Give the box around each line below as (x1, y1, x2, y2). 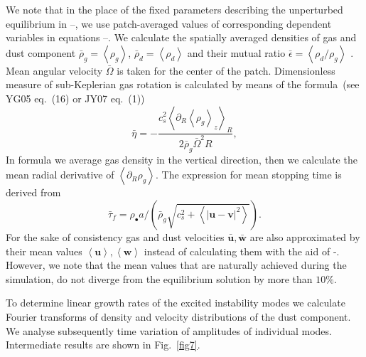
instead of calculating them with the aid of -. (144, 243, 340, 258)
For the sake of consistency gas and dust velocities (6, 229, 225, 244)
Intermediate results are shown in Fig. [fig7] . (6, 337, 200, 352)
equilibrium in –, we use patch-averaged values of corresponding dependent (6, 16, 332, 31)
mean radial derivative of (6, 167, 114, 182)
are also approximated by (249, 229, 360, 244)
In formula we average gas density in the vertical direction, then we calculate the (6, 151, 357, 166)
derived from (6, 185, 61, 200)
